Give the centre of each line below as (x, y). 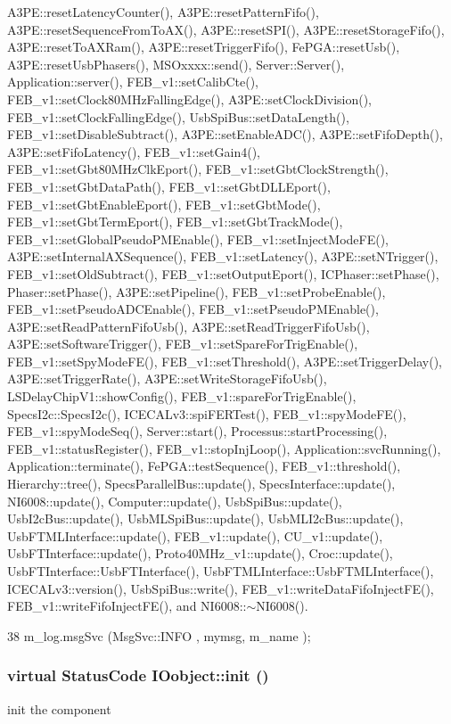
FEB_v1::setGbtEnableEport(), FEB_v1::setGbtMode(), (164, 204)
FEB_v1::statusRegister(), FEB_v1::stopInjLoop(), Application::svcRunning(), (224, 448)
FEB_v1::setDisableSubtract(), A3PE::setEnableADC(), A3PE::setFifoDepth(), (225, 134)
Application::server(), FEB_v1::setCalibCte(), (133, 82)
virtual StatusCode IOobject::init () (138, 675)
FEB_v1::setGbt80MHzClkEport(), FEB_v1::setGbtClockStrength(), (198, 169)
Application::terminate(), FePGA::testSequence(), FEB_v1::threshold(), (204, 466)
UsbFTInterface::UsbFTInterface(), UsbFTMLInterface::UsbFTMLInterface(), (221, 571)
